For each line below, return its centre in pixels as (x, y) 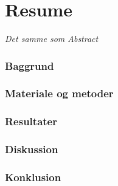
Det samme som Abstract (52, 39)
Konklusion (33, 177)
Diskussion (32, 149)
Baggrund (29, 65)
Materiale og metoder (59, 93)
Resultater (31, 121)
